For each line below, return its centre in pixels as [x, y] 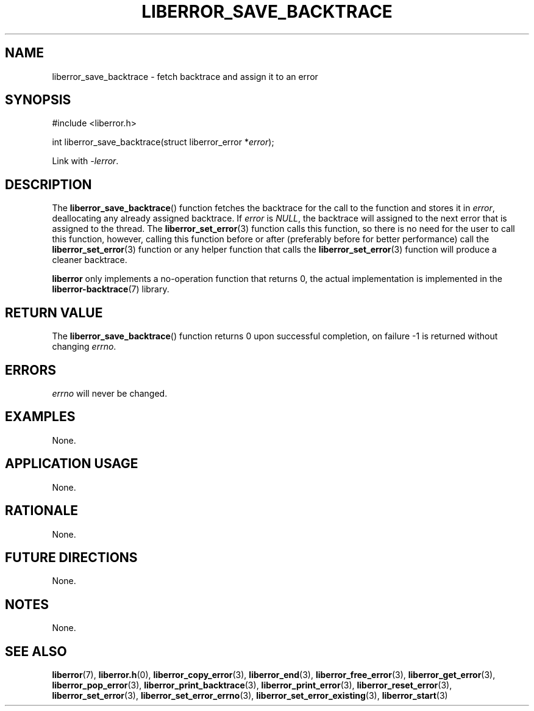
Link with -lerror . [85, 161]
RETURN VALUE [54, 312]
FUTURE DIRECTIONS [71, 557]
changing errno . [84, 347]
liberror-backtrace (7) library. [111, 289]
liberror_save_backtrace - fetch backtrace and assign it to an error [185, 76]
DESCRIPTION [48, 184]
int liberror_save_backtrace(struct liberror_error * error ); [163, 142]
